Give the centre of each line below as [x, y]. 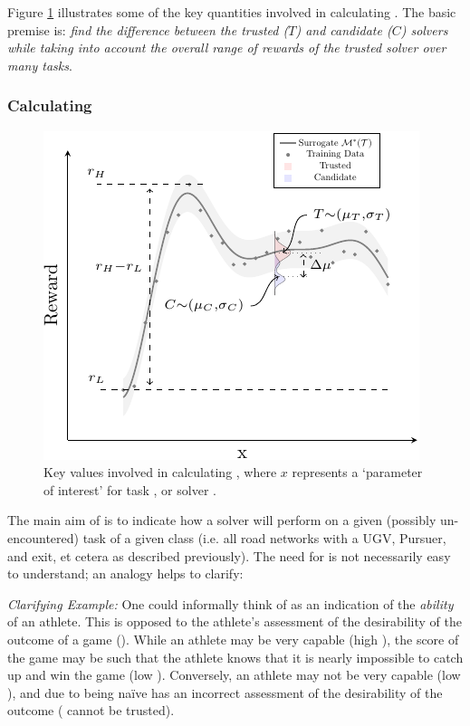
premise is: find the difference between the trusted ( [148, 29]
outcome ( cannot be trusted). [91, 710]
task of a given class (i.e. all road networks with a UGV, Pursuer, [264, 537]
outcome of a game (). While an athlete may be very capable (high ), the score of [233, 639]
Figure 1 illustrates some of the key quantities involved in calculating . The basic [232, 12]
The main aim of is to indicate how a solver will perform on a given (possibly [222, 520]
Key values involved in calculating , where [160, 472]
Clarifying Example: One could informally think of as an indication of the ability [230, 603]
